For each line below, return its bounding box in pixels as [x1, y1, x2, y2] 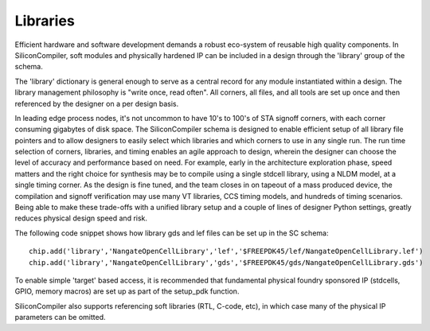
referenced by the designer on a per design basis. [14, 99, 179, 108]
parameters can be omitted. [14, 313, 107, 322]
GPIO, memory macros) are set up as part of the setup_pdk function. [14, 286, 240, 296]
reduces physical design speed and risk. [14, 213, 147, 223]
